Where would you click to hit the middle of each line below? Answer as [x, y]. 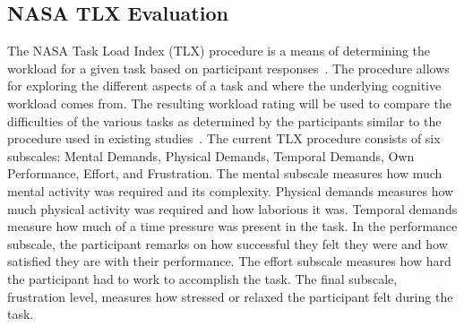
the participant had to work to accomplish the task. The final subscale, [202, 278]
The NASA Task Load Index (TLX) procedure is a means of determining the [219, 51]
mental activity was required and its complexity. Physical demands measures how [231, 190]
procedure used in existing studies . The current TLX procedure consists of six [224, 138]
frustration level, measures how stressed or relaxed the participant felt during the [230, 296]
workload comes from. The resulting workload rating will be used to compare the [229, 103]
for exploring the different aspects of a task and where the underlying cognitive [224, 86]
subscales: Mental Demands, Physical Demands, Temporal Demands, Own [211, 155]
